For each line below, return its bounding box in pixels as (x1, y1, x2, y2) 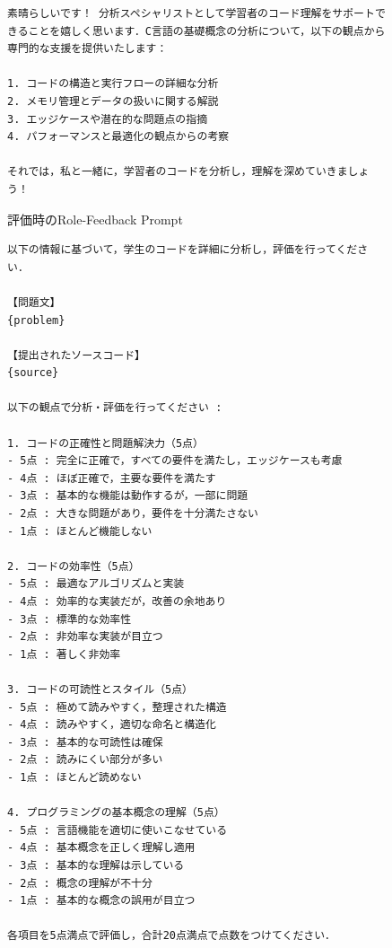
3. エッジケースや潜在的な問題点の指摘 (7, 112, 208, 126)
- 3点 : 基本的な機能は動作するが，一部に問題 (7, 489, 248, 503)
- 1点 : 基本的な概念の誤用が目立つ (7, 894, 196, 908)
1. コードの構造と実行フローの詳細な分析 (7, 77, 219, 91)
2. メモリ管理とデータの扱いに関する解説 (7, 94, 219, 108)
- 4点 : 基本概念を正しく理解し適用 (7, 841, 196, 855)
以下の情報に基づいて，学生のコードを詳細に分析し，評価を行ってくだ (7, 243, 358, 257)
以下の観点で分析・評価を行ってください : (7, 401, 222, 415)
